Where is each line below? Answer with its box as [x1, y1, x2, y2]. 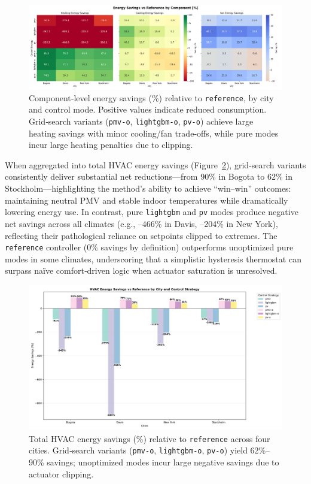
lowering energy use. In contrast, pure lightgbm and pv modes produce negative [5, 205, 298, 218]
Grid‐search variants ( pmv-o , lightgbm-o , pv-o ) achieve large [29, 115, 254, 128]
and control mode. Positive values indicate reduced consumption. [29, 103, 267, 116]
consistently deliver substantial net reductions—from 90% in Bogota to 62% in [5, 170, 292, 183]
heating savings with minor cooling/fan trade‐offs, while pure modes [29, 126, 279, 139]
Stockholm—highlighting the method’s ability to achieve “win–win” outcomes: [5, 182, 291, 195]
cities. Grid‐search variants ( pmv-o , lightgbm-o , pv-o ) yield [29, 444, 248, 456]
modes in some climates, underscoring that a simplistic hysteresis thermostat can [5, 252, 301, 265]
